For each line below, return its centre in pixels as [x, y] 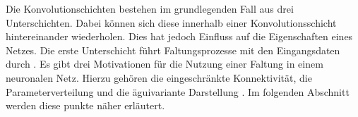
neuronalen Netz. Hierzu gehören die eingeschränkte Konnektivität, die [159, 77]
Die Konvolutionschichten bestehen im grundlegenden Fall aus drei [150, 8]
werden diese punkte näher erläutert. [85, 105]
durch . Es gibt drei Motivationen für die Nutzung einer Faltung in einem [165, 64]
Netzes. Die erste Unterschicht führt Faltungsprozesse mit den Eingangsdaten [173, 50]
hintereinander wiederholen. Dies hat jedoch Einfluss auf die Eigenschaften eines [179, 36]
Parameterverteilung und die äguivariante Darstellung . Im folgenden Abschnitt [178, 91]
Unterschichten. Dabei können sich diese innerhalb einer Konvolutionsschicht [171, 22]
